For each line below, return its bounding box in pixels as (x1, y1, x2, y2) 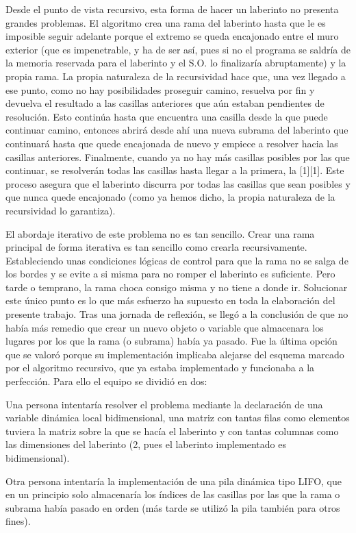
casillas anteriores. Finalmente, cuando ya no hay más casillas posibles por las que (5, 149, 350, 164)
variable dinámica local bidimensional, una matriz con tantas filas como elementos (5, 410, 350, 425)
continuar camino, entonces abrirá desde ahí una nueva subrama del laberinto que (5, 123, 348, 137)
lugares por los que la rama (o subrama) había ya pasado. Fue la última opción (5, 334, 338, 348)
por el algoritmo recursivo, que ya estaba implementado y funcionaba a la (5, 360, 315, 375)
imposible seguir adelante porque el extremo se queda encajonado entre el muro (5, 29, 339, 43)
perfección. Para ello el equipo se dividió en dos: (5, 374, 207, 388)
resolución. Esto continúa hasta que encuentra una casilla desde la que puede (5, 109, 328, 123)
